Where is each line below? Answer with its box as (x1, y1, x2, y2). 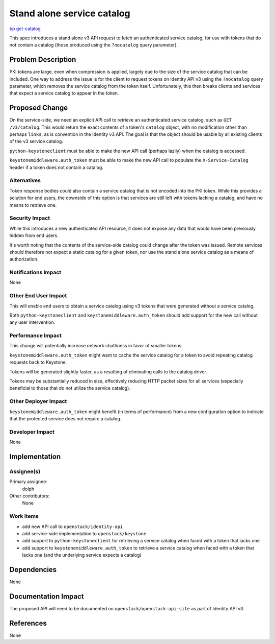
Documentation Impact (9, 592, 84, 601)
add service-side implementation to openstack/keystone (22, 530, 147, 536)
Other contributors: (9, 493, 50, 499)
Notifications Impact (9, 269, 62, 276)
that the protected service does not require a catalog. (9, 415, 122, 421)
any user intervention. (9, 319, 56, 325)
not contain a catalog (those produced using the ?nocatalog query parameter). (9, 42, 178, 48)
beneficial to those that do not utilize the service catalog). (9, 385, 131, 391)
